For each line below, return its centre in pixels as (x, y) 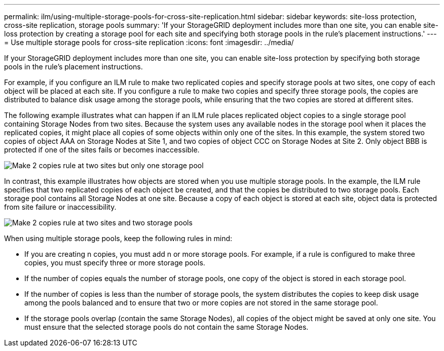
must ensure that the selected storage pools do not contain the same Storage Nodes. (166, 327)
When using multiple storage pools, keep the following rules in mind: (118, 238)
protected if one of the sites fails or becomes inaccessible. (102, 150)
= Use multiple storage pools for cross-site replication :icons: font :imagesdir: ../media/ (149, 42)
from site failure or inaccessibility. (60, 207)
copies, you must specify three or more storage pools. (115, 263)
